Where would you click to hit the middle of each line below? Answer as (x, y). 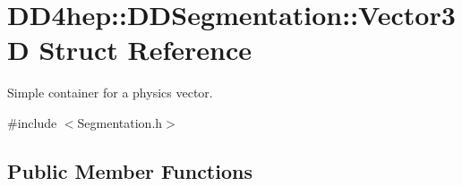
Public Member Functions (130, 170)
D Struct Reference (130, 50)
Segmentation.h (120, 122)
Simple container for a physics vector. (110, 93)
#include (32, 122)
